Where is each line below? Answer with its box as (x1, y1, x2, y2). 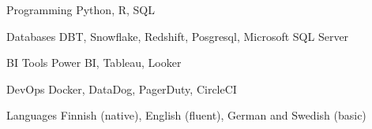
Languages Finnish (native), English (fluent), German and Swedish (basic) (6, 107, 366, 123)
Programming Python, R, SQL (6, 2, 155, 17)
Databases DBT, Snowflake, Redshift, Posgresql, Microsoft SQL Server (6, 28, 349, 44)
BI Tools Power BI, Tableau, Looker (6, 54, 182, 71)
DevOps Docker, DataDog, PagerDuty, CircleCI (6, 80, 237, 97)
